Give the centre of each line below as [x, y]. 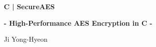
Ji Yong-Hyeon [26, 39]
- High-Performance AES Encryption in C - [78, 23]
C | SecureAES [29, 6]
